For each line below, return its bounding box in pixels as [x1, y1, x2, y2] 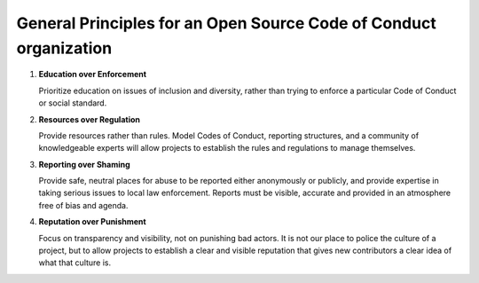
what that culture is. [38, 257, 112, 268]
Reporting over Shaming [38, 159, 130, 169]
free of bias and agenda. [38, 200, 129, 210]
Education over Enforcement [38, 69, 146, 80]
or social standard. [38, 98, 107, 108]
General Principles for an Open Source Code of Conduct [16, 13, 436, 33]
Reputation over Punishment [38, 216, 146, 227]
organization [16, 38, 113, 58]
